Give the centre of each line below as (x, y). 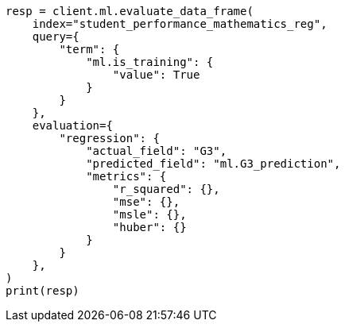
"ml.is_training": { (150, 62)
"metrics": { (126, 176)
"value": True (156, 75)
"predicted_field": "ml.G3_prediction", (213, 164)
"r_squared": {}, (166, 189)
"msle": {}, (149, 214)
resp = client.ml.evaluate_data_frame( (130, 11)
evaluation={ (72, 125)
